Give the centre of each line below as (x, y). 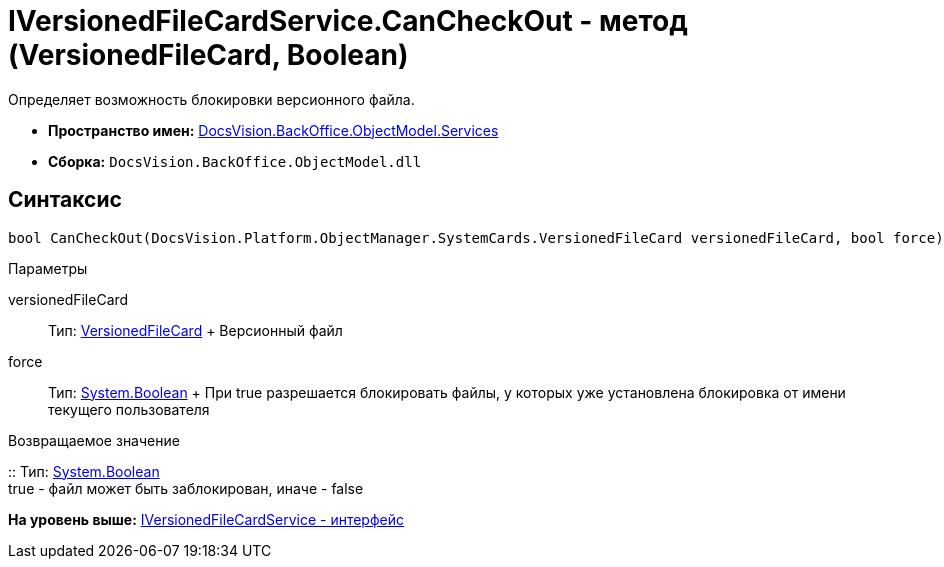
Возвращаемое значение (94, 440)
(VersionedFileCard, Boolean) (208, 55)
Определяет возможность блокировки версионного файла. (211, 99)
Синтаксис (65, 200)
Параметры (48, 268)
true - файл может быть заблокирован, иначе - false (186, 488)
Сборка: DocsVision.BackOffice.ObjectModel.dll (235, 161)
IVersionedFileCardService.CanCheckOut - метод (348, 21)
